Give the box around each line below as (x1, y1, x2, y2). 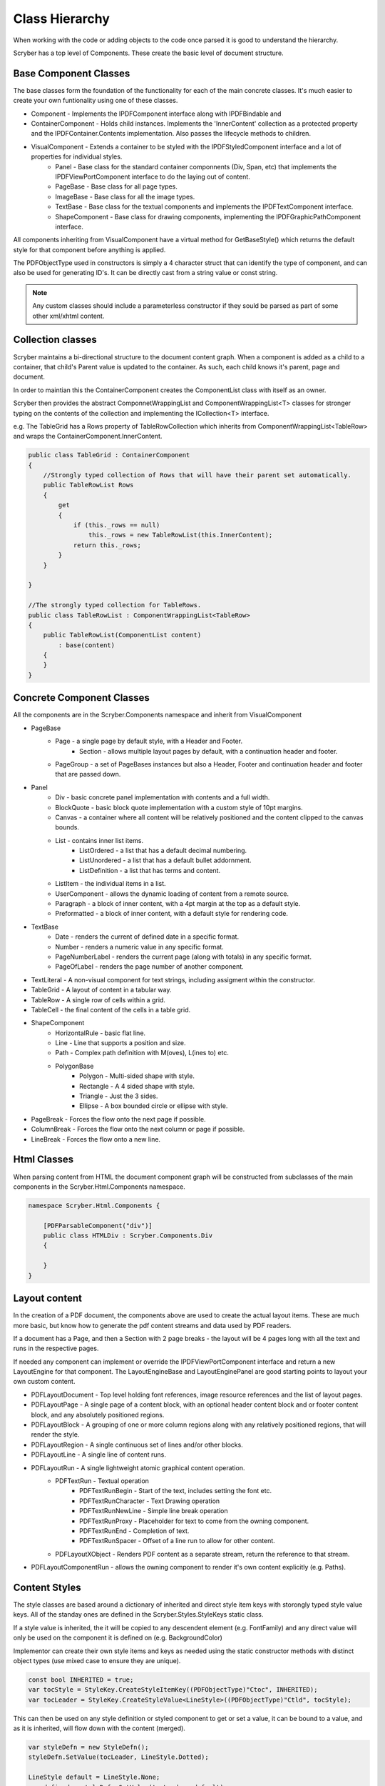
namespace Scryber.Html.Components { (28, 1201, 160, 1209)
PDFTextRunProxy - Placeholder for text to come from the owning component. (79, 1517, 309, 1525)
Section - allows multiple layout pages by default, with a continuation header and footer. (79, 747, 338, 755)
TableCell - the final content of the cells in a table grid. (31, 1005, 191, 1014)
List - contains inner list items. (55, 836, 144, 844)
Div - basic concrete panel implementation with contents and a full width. (55, 793, 270, 802)
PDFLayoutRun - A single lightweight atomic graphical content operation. (31, 1463, 245, 1472)
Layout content (13, 1292, 82, 1304)
